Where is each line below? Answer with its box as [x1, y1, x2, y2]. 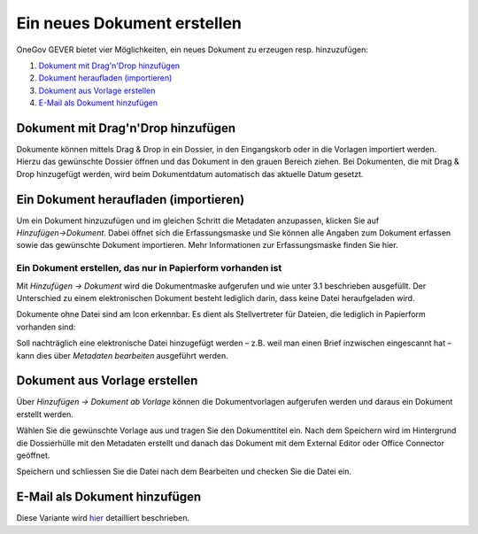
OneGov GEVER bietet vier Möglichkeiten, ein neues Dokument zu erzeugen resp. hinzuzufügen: [16, 44, 369, 55]
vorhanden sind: [16, 321, 76, 332]
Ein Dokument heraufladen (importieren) [16, 191, 245, 207]
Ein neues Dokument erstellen [16, 13, 243, 33]
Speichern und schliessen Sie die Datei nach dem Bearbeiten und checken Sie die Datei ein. [16, 466, 352, 477]
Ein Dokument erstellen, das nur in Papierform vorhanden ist [16, 262, 282, 275]
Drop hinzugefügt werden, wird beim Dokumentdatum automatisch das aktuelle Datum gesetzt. [16, 168, 364, 179]
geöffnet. [16, 450, 50, 460]
